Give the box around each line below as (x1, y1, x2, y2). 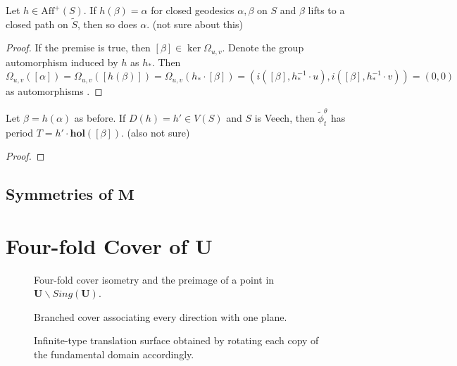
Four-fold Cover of (6, 231, 188, 260)
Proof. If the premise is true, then (6, 40, 151, 55)
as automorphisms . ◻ (6, 84, 103, 99)
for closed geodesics (151, 3, 234, 17)
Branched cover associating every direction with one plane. (34, 309, 287, 324)
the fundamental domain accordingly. (34, 347, 194, 362)
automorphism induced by (6, 54, 118, 69)
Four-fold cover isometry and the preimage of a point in (34, 272, 275, 286)
